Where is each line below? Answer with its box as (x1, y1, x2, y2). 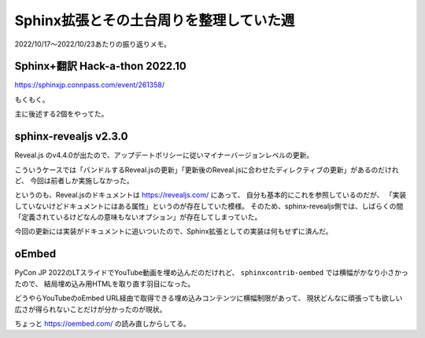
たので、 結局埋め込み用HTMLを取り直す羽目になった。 (14, 279, 195, 288)
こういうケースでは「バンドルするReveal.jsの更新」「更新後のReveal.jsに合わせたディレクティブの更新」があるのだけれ (14, 165, 399, 175)
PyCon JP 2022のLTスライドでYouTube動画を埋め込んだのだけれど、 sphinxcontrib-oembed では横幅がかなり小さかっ (14, 268, 408, 277)
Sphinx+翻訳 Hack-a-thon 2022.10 (14, 60, 187, 73)
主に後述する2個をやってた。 (14, 109, 109, 119)
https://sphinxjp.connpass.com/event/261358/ (14, 80, 165, 90)
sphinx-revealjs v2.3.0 (14, 130, 128, 143)
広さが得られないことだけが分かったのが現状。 (14, 304, 167, 314)
